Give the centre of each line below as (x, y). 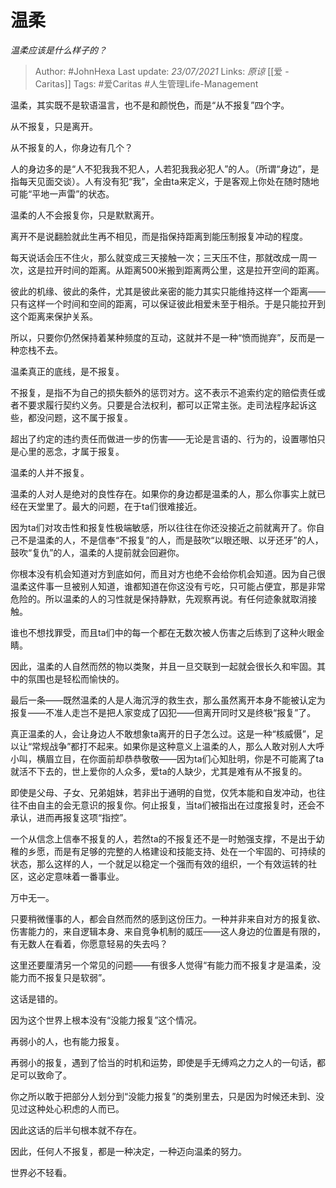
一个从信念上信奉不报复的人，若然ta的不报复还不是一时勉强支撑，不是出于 (163, 838)
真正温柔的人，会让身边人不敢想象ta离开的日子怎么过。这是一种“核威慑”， (162, 733)
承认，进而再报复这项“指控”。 (71, 817)
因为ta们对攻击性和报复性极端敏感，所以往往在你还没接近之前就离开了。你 (163, 527)
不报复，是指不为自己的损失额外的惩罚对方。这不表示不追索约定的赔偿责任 (163, 392)
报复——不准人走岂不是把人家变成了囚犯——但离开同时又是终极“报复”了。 (163, 712)
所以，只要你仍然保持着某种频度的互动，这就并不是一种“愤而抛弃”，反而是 (163, 337)
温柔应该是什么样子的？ (58, 50)
